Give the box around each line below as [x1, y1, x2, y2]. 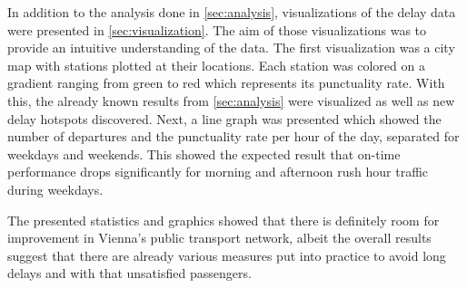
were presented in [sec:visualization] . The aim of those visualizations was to [7, 20, 427, 39]
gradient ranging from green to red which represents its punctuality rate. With [7, 73, 445, 92]
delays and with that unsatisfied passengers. [7, 264, 252, 283]
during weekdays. [7, 179, 104, 198]
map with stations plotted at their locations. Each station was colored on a [7, 55, 425, 74]
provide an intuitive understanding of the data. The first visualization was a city [7, 38, 455, 57]
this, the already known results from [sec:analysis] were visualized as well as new [7, 91, 455, 110]
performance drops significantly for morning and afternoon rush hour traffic [7, 162, 429, 181]
